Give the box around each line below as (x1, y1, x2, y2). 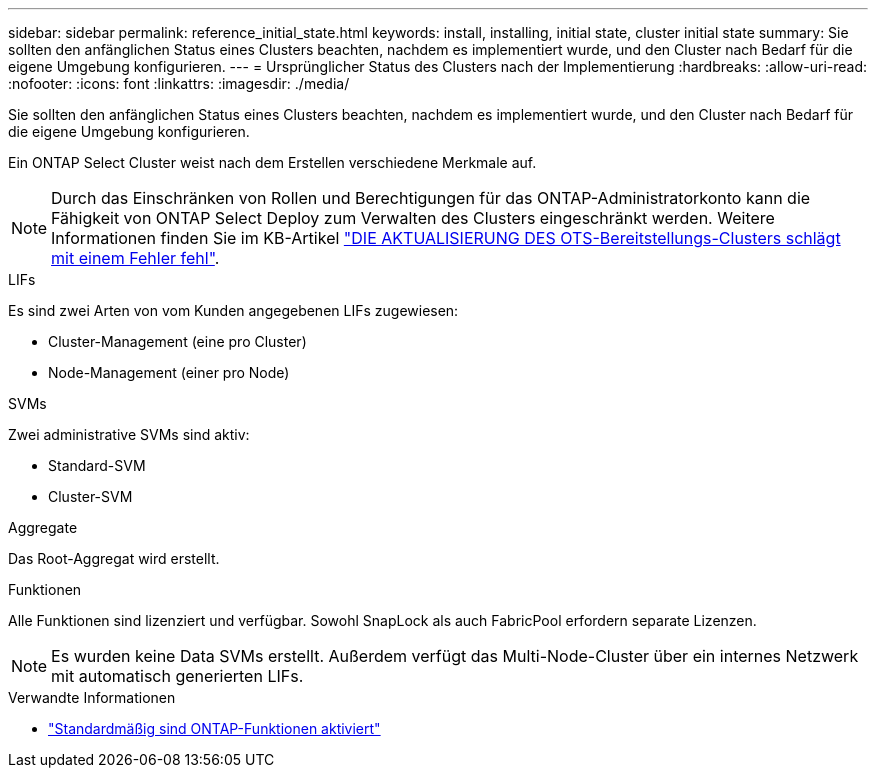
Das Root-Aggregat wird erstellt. (8, 550, 220, 567)
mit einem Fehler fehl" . (51, 248, 220, 268)
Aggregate (8, 519, 78, 536)
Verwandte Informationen (8, 689, 176, 706)
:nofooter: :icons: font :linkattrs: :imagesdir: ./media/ (8, 75, 350, 92)
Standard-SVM (48, 457, 146, 474)
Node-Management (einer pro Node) (48, 364, 290, 381)
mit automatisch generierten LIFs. (51, 666, 304, 686)
